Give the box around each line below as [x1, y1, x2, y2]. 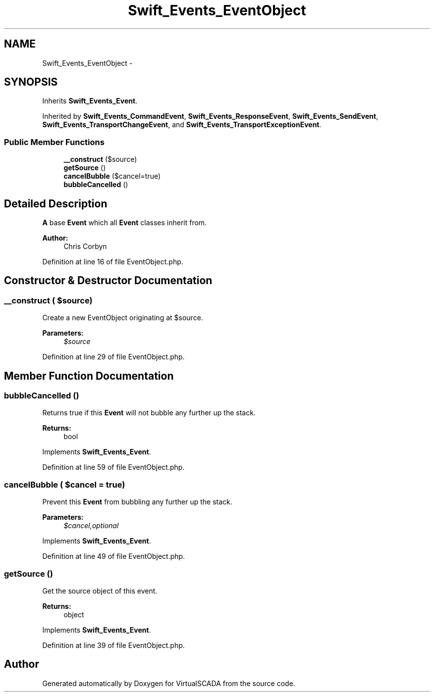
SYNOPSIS [4, 76, 58, 89]
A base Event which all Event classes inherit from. [42, 218, 207, 227]
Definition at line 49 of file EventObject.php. [42, 552, 185, 561]
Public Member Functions [4, 137, 105, 147]
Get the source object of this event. [42, 586, 158, 595]
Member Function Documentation [4, 369, 174, 382]
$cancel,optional [63, 521, 119, 530]
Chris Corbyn [63, 242, 107, 251]
